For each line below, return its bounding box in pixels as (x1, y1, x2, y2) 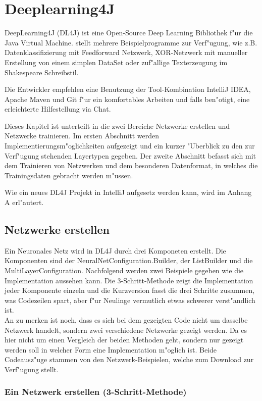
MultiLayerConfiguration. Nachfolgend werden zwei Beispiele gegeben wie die (5, 265, 244, 276)
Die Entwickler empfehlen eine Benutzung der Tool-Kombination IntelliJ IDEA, (5, 84, 251, 94)
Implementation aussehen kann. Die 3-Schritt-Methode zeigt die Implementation (5, 275, 253, 285)
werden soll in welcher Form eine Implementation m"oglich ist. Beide (5, 344, 217, 355)
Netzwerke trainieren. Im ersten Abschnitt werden (5, 130, 159, 141)
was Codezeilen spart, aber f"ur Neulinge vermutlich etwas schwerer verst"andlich (5, 294, 255, 305)
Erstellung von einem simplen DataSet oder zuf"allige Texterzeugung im (5, 57, 228, 67)
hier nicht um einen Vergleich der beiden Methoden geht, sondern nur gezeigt (5, 334, 244, 345)
